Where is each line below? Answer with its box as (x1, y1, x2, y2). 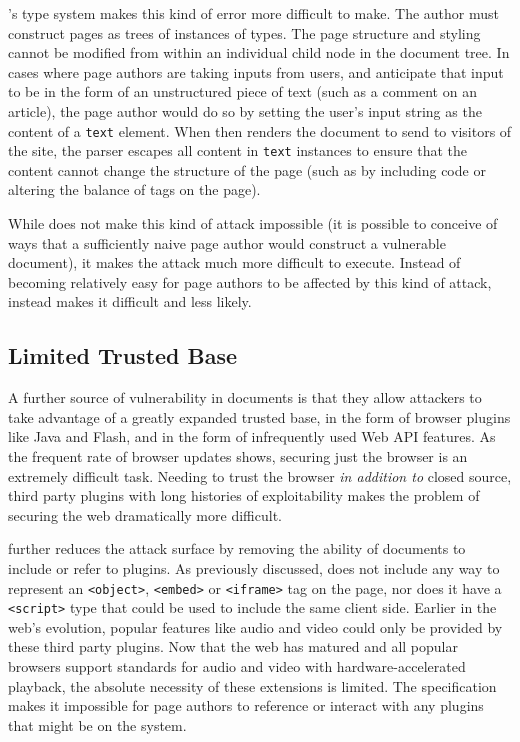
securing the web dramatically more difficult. (8, 504, 282, 525)
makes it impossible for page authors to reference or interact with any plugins (8, 695, 484, 716)
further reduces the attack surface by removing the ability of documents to (8, 538, 466, 559)
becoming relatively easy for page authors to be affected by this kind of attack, (8, 271, 492, 292)
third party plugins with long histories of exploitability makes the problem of (8, 485, 480, 506)
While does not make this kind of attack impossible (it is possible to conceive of (8, 213, 498, 234)
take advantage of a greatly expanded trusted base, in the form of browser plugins (8, 406, 511, 427)
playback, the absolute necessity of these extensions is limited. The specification (8, 675, 497, 696)
